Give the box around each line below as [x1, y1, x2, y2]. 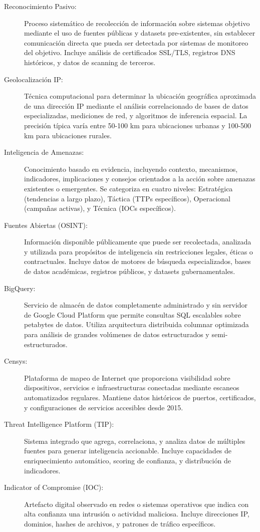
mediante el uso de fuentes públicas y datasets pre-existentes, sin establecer [24, 28, 255, 38]
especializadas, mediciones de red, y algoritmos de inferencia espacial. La [24, 110, 247, 121]
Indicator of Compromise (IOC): [4, 482, 104, 492]
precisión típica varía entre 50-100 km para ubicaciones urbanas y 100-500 [24, 120, 251, 130]
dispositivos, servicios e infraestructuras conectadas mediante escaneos [24, 382, 239, 393]
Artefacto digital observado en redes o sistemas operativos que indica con [24, 498, 249, 509]
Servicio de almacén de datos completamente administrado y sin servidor [24, 300, 248, 310]
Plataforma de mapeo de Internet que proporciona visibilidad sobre [24, 372, 230, 383]
